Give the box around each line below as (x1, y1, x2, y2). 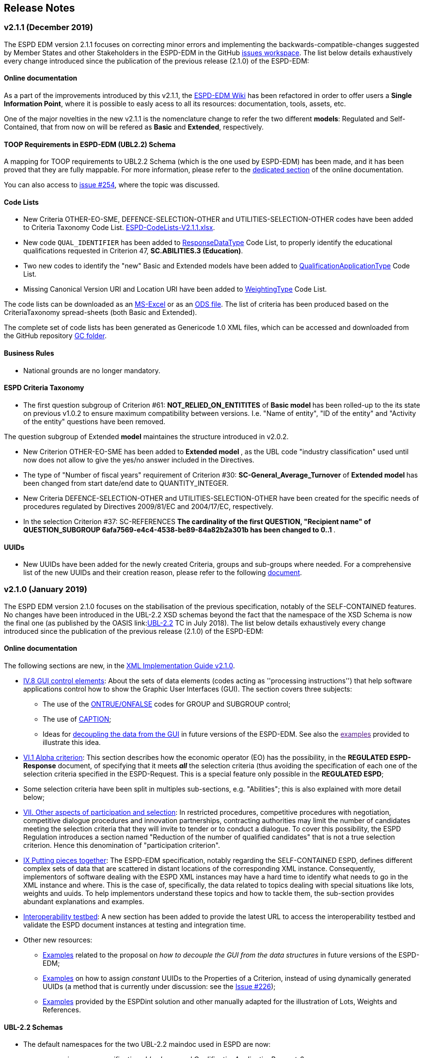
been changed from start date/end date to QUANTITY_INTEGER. (23, 479, 229, 487)
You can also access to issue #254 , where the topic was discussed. (4, 181, 220, 189)
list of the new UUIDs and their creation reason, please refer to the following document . (23, 568, 302, 577)
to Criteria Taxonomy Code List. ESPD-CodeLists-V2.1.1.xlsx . (23, 223, 215, 232)
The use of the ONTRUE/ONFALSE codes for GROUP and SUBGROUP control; (43, 700, 291, 709)
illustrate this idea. (43, 738, 101, 747)
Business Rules (4, 349, 54, 358)
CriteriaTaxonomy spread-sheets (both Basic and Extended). (4, 308, 197, 317)
